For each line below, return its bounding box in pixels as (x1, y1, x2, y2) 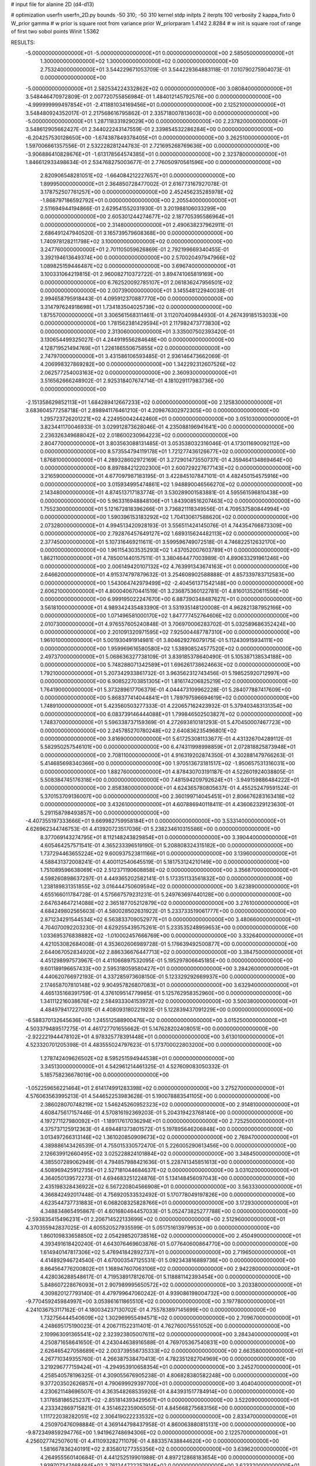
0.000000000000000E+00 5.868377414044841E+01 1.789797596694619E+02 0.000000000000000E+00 (40, 694, 300, 701)
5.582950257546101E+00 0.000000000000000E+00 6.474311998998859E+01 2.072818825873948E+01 (40, 744, 296, 751)
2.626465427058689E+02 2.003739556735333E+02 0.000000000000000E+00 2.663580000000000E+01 (40, 1347, 304, 1354)
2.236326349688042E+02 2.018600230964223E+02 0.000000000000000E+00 (40, 432, 238, 439)
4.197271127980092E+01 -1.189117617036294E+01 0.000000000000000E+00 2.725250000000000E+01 (40, 1117, 294, 1124)
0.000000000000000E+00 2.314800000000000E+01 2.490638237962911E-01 (40, 221, 233, 228)
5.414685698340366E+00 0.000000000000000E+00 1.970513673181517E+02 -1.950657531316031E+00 (40, 760, 296, 767)
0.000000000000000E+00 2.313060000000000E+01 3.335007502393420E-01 (40, 328, 235, 335)
